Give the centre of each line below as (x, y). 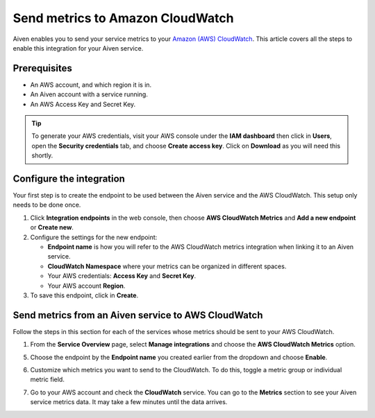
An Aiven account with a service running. (89, 94)
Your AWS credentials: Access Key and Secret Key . (122, 276)
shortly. (42, 155)
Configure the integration (69, 179)
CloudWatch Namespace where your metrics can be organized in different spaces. (167, 266)
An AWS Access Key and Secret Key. (83, 104)
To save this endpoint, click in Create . (84, 295)
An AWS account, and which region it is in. (91, 85)
